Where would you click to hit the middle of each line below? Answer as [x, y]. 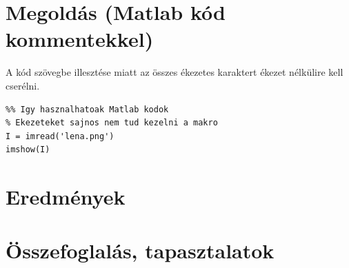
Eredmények [66, 197]
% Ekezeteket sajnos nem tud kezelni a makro [112, 123]
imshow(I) [28, 150]
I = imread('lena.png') [60, 136]
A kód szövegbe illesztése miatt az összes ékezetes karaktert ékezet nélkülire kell [174, 72]
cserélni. [23, 85]
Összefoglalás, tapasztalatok [140, 250]
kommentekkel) [80, 39]
